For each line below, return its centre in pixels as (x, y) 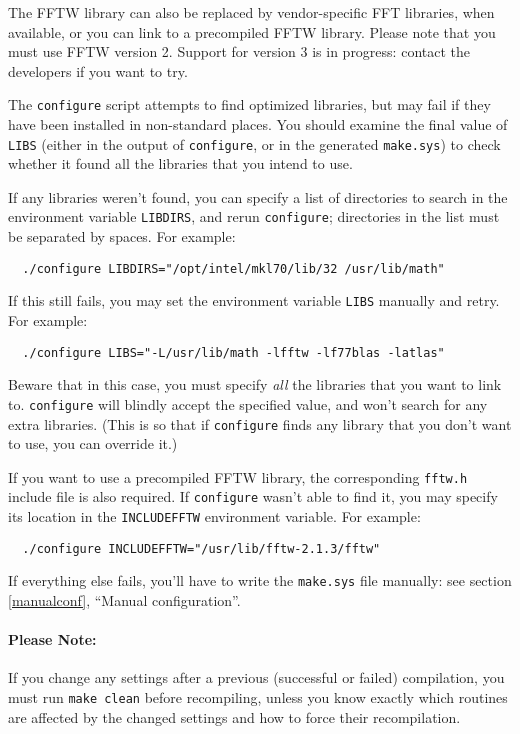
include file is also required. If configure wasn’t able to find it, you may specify (253, 496)
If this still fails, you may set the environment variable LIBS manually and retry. (254, 300)
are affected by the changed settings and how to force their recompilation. (234, 716)
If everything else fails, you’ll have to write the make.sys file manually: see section (260, 580)
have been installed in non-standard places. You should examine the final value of (258, 124)
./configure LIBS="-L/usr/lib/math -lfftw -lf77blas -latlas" (233, 352)
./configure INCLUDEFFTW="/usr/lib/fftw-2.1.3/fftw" (201, 548)
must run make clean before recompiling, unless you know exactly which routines (258, 697)
